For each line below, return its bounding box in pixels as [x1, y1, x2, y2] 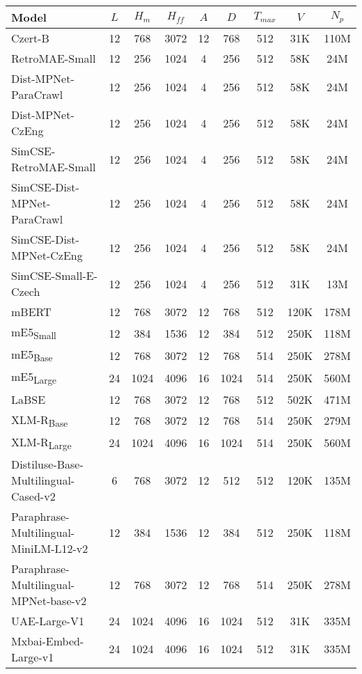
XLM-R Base [11, 411, 68, 430]
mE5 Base [11, 346, 53, 365]
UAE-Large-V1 [11, 612, 84, 629]
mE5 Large [11, 368, 57, 387]
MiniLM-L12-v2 [11, 540, 88, 556]
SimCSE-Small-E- [11, 267, 98, 283]
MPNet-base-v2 [11, 592, 87, 609]
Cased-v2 [11, 487, 56, 504]
